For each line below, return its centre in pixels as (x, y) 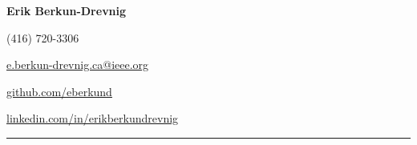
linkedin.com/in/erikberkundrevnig (93, 118)
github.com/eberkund (59, 91)
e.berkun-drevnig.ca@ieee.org (78, 64)
